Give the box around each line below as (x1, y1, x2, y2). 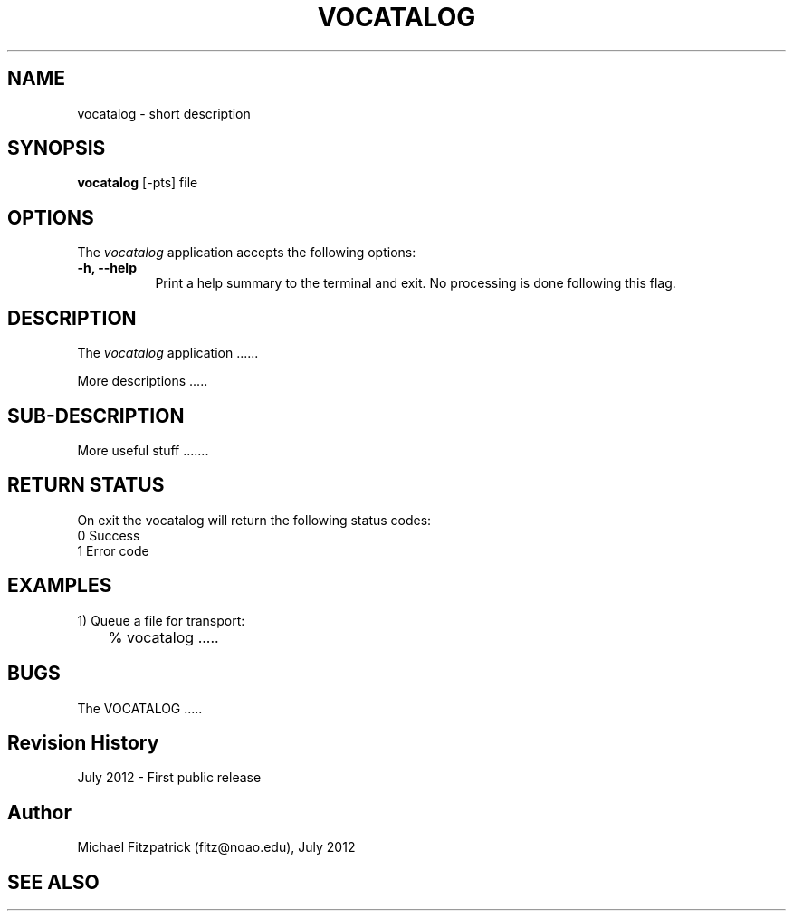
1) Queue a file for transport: (77, 612, 245, 628)
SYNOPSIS (7, 137, 106, 160)
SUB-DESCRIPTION (7, 404, 185, 427)
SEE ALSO (7, 870, 100, 894)
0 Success (77, 527, 140, 543)
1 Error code (77, 542, 149, 559)
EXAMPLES (7, 574, 112, 598)
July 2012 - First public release (77, 770, 262, 786)
